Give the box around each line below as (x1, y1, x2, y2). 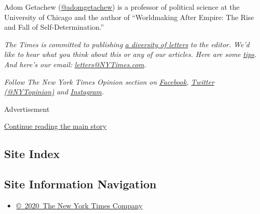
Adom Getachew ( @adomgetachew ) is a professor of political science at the (4, 2, 239, 12)
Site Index (4, 146, 60, 162)
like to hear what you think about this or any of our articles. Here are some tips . (4, 49, 257, 60)
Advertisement (4, 103, 50, 114)
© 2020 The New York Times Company (16, 200, 143, 210)
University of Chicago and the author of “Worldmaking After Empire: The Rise (4, 11, 254, 22)
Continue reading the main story (4, 121, 107, 131)
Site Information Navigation (4, 176, 156, 192)
